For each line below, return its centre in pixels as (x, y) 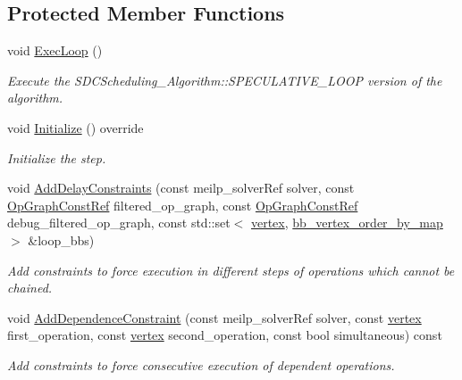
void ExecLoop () (55, 50)
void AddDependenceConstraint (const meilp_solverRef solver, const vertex (214, 317)
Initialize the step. (57, 157)
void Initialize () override (76, 127)
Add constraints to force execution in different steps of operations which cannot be (231, 270)
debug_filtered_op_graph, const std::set (119, 223)
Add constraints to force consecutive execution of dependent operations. (201, 364)
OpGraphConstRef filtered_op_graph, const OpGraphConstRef (183, 205)
